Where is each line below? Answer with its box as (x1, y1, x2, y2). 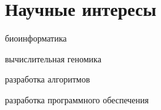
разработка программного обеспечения (5, 93, 149, 106)
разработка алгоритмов (5, 73, 90, 86)
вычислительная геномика (5, 52, 101, 65)
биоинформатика (5, 32, 67, 45)
